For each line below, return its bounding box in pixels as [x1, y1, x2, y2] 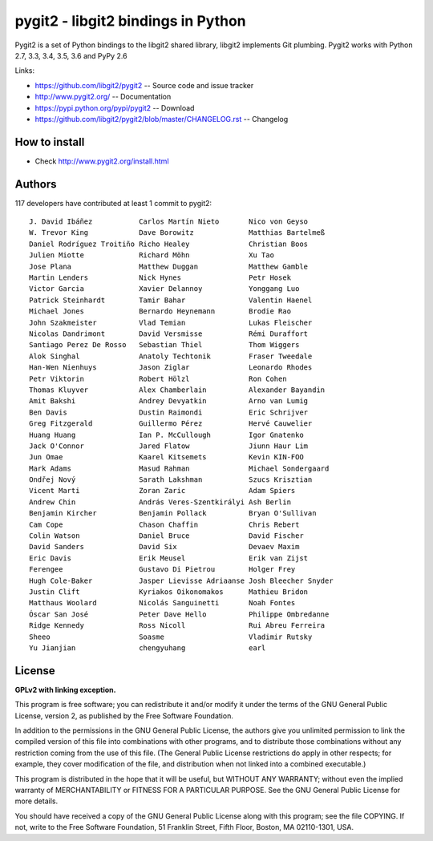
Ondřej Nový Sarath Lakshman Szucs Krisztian [29, 475, 313, 484]
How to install [14, 135, 85, 148]
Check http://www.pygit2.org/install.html [34, 156, 169, 166]
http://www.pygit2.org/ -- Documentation [34, 92, 172, 102]
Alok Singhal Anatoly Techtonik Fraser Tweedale [29, 351, 313, 361]
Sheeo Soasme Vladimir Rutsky [29, 632, 313, 641]
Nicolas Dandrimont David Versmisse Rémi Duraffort [29, 330, 309, 338]
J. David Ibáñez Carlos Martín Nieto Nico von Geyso [29, 217, 309, 226]
